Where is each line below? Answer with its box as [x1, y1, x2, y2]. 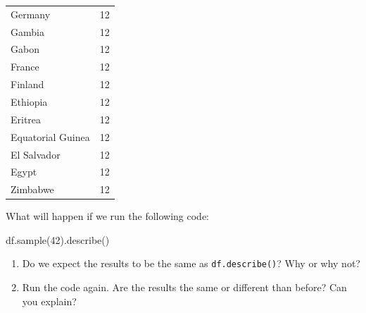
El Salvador [11, 147, 61, 161]
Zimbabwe [11, 182, 54, 197]
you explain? [22, 293, 77, 308]
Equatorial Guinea [11, 129, 90, 144]
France [11, 59, 39, 74]
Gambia [11, 24, 44, 39]
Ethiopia [11, 94, 48, 109]
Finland [11, 77, 44, 92]
